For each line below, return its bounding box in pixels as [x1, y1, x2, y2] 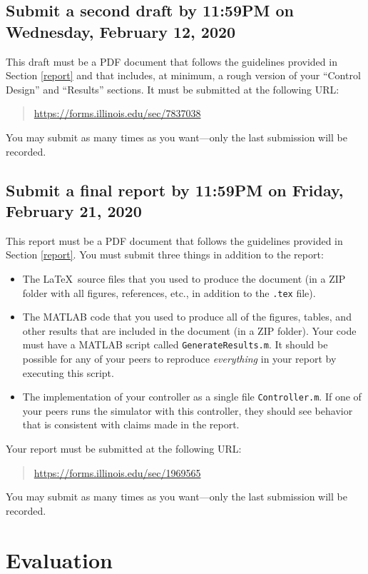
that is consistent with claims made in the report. [22, 417, 240, 432]
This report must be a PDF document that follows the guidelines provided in [6, 233, 343, 248]
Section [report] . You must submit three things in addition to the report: [6, 247, 324, 262]
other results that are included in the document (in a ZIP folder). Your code [22, 323, 357, 338]
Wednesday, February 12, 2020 [6, 20, 236, 42]
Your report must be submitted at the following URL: [6, 441, 242, 456]
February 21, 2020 [6, 199, 142, 221]
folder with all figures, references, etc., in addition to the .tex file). [22, 285, 316, 300]
